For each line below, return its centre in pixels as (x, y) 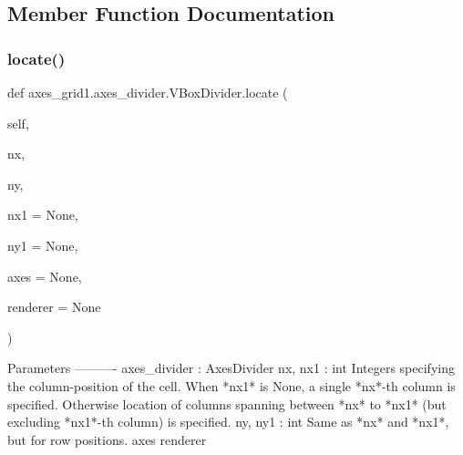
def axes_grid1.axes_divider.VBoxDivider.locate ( (148, 92)
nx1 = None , (43, 215)
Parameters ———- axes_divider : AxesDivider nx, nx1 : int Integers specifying (231, 368)
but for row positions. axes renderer (107, 439)
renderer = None (54, 307)
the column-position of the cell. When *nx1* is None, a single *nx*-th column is (231, 385)
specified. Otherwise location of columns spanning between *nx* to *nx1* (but (227, 403)
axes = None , (45, 276)
